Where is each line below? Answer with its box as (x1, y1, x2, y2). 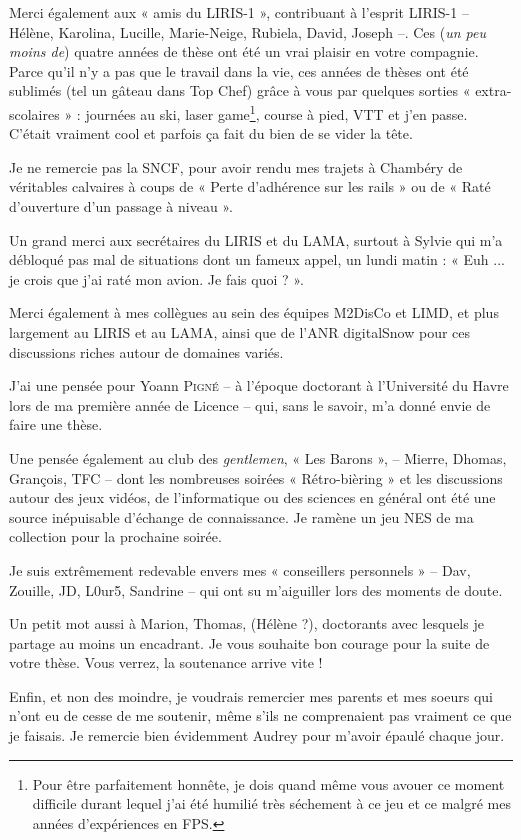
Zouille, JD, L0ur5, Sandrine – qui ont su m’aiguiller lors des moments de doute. (9, 579, 503, 600)
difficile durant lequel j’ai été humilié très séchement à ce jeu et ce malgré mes (32, 793, 511, 814)
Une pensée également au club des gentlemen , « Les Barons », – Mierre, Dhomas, (9, 447, 507, 468)
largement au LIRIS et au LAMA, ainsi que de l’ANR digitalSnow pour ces (9, 321, 471, 342)
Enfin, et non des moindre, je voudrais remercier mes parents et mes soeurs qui (9, 685, 493, 706)
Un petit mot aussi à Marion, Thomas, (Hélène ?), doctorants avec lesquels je (9, 613, 484, 634)
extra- (475, 80, 512, 101)
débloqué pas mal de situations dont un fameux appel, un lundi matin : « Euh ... (9, 249, 505, 270)
